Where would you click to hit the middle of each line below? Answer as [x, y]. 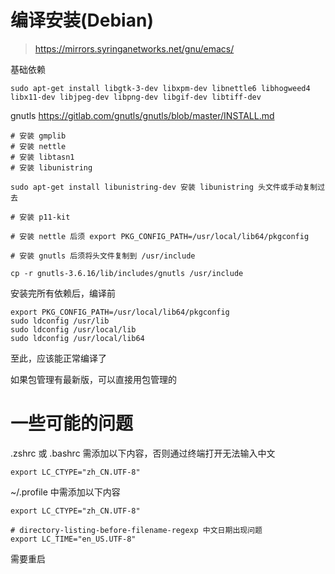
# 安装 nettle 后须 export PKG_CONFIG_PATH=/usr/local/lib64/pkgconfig [160, 236]
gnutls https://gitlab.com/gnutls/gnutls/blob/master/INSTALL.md [142, 115]
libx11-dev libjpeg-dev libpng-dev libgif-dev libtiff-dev [136, 97]
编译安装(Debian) [82, 20]
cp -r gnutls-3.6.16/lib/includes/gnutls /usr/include [127, 273]
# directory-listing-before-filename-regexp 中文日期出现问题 [136, 530]
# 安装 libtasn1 [42, 157]
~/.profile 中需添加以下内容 [65, 492]
